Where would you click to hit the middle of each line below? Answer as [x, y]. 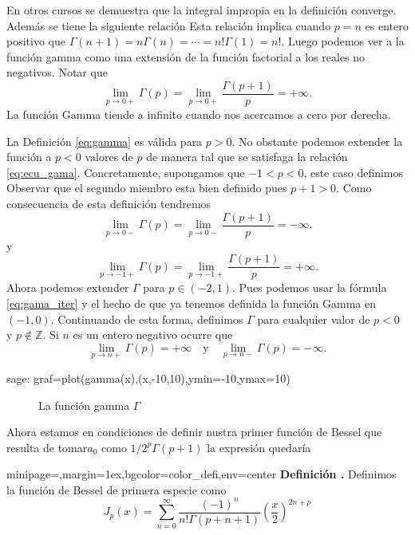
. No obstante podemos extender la [317, 141]
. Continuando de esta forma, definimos [147, 319]
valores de [109, 157]
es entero [387, 25]
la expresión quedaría [259, 447]
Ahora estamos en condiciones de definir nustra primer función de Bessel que [194, 432]
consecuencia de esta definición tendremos [109, 203]
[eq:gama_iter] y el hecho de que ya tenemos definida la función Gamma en [191, 303]
